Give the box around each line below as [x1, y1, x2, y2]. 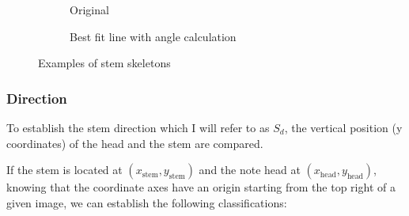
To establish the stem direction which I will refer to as [6, 119, 270, 135]
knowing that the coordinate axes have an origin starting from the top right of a [6, 179, 396, 195]
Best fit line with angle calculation [70, 28, 237, 44]
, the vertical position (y [284, 119, 403, 135]
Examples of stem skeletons [38, 55, 171, 71]
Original [70, 2, 109, 17]
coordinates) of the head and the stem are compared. [6, 135, 263, 151]
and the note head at [199, 161, 301, 178]
